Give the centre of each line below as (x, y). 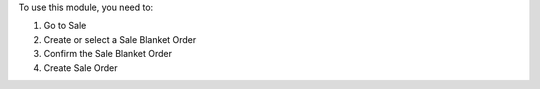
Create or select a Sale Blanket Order (120, 39)
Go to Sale (65, 26)
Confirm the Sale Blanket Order (107, 54)
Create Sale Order (81, 67)
